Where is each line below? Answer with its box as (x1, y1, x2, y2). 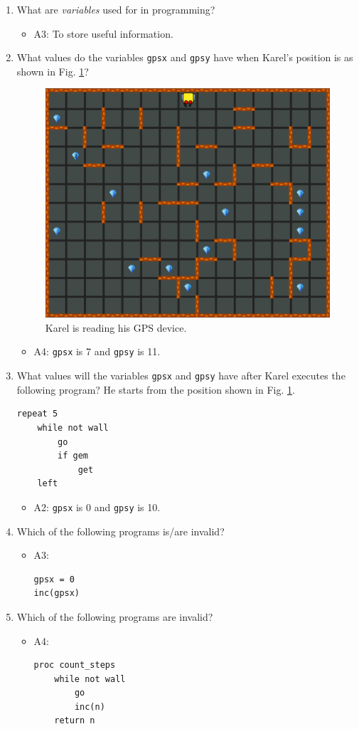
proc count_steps (33, 660, 116, 671)
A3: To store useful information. (33, 26, 173, 41)
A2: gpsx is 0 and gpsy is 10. (33, 499, 161, 514)
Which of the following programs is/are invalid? (16, 523, 225, 538)
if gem (58, 451, 89, 461)
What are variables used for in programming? (16, 2, 215, 16)
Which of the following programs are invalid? (16, 609, 213, 624)
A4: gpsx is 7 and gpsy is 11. (33, 344, 161, 359)
